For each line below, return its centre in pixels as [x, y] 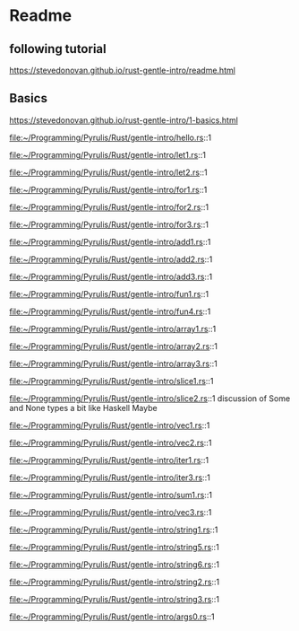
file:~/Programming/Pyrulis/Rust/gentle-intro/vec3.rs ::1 [111, 512]
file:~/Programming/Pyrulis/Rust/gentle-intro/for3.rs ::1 [109, 224]
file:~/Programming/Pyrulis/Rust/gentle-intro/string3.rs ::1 [114, 599]
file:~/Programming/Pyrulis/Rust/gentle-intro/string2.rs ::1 [115, 582]
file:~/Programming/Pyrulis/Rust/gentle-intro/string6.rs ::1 [114, 564]
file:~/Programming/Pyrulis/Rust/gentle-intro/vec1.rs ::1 [110, 425]
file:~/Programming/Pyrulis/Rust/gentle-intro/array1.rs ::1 [113, 329]
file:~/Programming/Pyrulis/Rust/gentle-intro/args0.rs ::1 [112, 617]
